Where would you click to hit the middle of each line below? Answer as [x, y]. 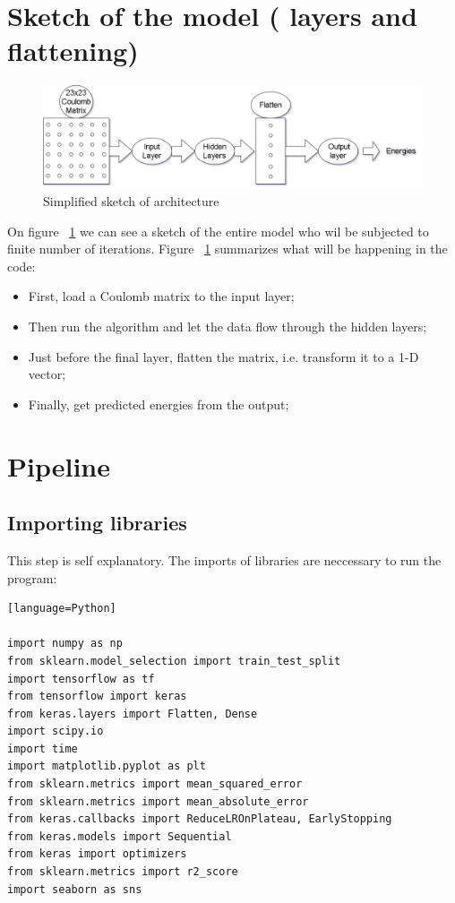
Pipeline [59, 465]
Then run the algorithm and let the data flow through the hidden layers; [227, 326]
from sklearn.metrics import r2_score [123, 872]
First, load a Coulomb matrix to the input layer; [161, 296]
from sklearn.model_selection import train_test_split [174, 661]
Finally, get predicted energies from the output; [159, 404]
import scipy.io [56, 731]
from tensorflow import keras [97, 697]
